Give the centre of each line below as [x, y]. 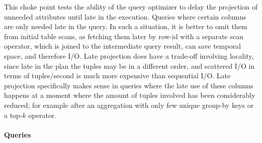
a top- [13, 115]
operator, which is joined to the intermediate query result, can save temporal [123, 46]
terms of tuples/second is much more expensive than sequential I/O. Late [117, 76]
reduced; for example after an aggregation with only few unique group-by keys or [129, 105]
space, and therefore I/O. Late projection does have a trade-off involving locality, [129, 55]
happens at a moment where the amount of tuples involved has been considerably [130, 95]
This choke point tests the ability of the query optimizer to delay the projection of [131, 7]
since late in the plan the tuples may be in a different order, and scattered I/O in [129, 65]
